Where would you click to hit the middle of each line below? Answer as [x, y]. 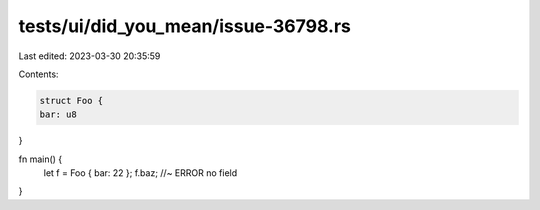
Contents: [38, 74]
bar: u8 [58, 114]
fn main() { [40, 159]
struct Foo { [71, 100]
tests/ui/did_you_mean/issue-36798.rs [185, 26]
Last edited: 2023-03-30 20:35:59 [89, 56]
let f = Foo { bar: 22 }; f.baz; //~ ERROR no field [140, 173]
